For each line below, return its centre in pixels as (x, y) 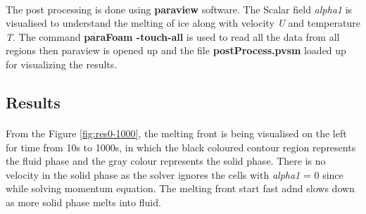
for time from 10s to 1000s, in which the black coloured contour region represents (181, 147)
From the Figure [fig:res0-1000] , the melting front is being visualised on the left (176, 133)
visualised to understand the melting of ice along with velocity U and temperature (183, 23)
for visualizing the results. (62, 64)
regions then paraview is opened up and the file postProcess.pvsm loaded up (176, 50)
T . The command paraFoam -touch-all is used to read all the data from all (173, 36)
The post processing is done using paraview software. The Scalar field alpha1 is (179, 9)
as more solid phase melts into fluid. (83, 202)
